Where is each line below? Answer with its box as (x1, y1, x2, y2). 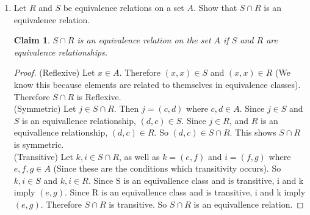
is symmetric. (13, 137, 64, 150)
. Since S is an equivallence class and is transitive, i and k (88, 173, 304, 186)
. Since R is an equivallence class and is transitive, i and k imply (65, 186, 306, 199)
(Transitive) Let (13, 150, 73, 162)
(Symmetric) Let (13, 102, 76, 115)
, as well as (118, 150, 160, 162)
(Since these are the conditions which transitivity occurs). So (53, 162, 281, 175)
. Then (114, 102, 139, 115)
